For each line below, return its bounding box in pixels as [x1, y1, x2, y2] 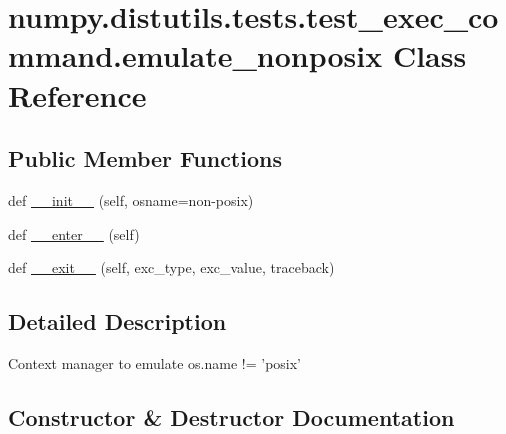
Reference [8, 74, 147, 115]
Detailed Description [8, 306, 227, 337]
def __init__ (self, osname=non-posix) [8, 189, 254, 210]
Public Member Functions [8, 143, 282, 174]
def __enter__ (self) [8, 223, 140, 244]
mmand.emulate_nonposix [8, 35, 383, 76]
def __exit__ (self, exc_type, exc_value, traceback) [8, 257, 335, 278]
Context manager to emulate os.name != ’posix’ [8, 352, 302, 373]
